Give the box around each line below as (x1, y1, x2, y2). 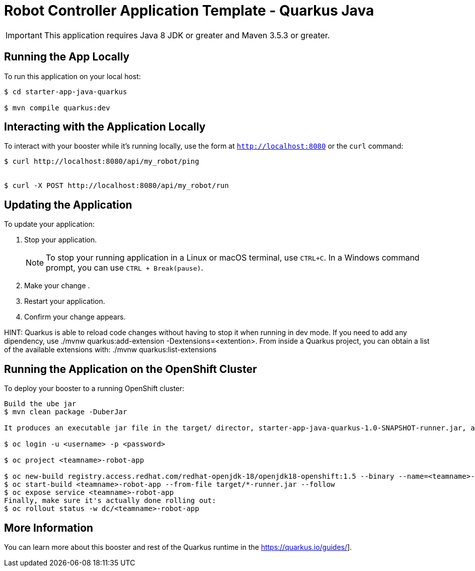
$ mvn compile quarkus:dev (4, 103, 110, 112)
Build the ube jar (4, 400, 76, 408)
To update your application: (4, 220, 95, 229)
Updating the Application (4, 198, 132, 211)
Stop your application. (24, 235, 97, 244)
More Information (4, 521, 94, 534)
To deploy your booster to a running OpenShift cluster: (4, 384, 185, 393)
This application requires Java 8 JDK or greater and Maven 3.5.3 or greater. (44, 30, 330, 40)
